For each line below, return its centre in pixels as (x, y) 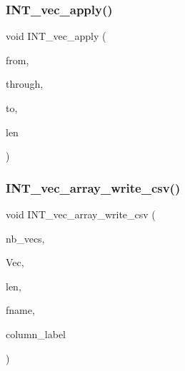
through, (25, 84)
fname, (20, 310)
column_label (36, 334)
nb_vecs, (25, 238)
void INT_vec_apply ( (56, 36)
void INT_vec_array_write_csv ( (81, 214)
